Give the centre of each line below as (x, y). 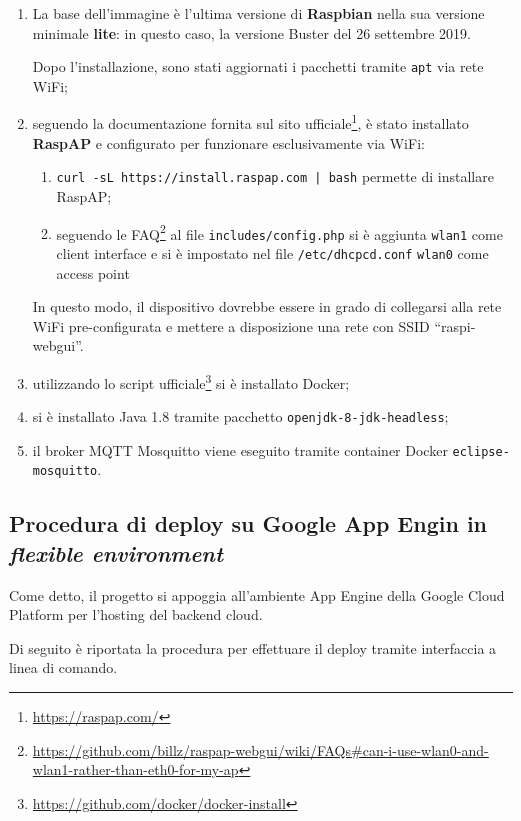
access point (93, 272)
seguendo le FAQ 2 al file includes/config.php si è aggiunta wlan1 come (279, 232)
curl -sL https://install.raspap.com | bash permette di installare (275, 176)
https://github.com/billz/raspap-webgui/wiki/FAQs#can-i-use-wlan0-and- (260, 749)
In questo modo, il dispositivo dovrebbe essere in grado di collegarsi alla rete (267, 306)
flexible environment (116, 552)
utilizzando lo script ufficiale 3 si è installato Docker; (191, 381)
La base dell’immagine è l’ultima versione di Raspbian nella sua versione (258, 13)
